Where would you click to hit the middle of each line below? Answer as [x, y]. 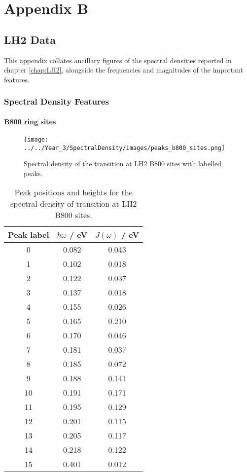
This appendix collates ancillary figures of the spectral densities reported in [118, 60]
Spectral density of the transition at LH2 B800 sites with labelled [123, 164]
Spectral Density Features [56, 101]
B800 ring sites [30, 121]
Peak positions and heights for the [73, 192]
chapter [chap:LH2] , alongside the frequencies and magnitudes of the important [124, 70]
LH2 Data [30, 39]
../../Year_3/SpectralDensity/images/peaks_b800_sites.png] [124, 148]
